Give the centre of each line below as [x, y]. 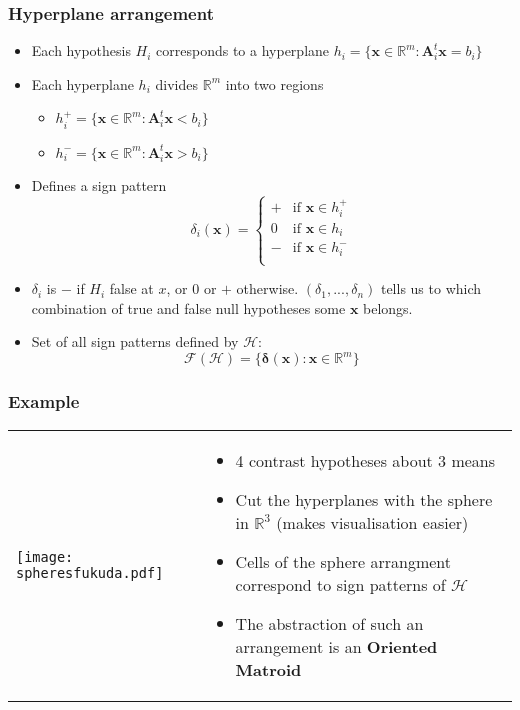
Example [44, 401]
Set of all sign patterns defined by [135, 341]
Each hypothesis [81, 50]
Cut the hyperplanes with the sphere [364, 499]
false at [131, 288]
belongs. [388, 307]
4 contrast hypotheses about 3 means [365, 460]
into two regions [274, 83]
